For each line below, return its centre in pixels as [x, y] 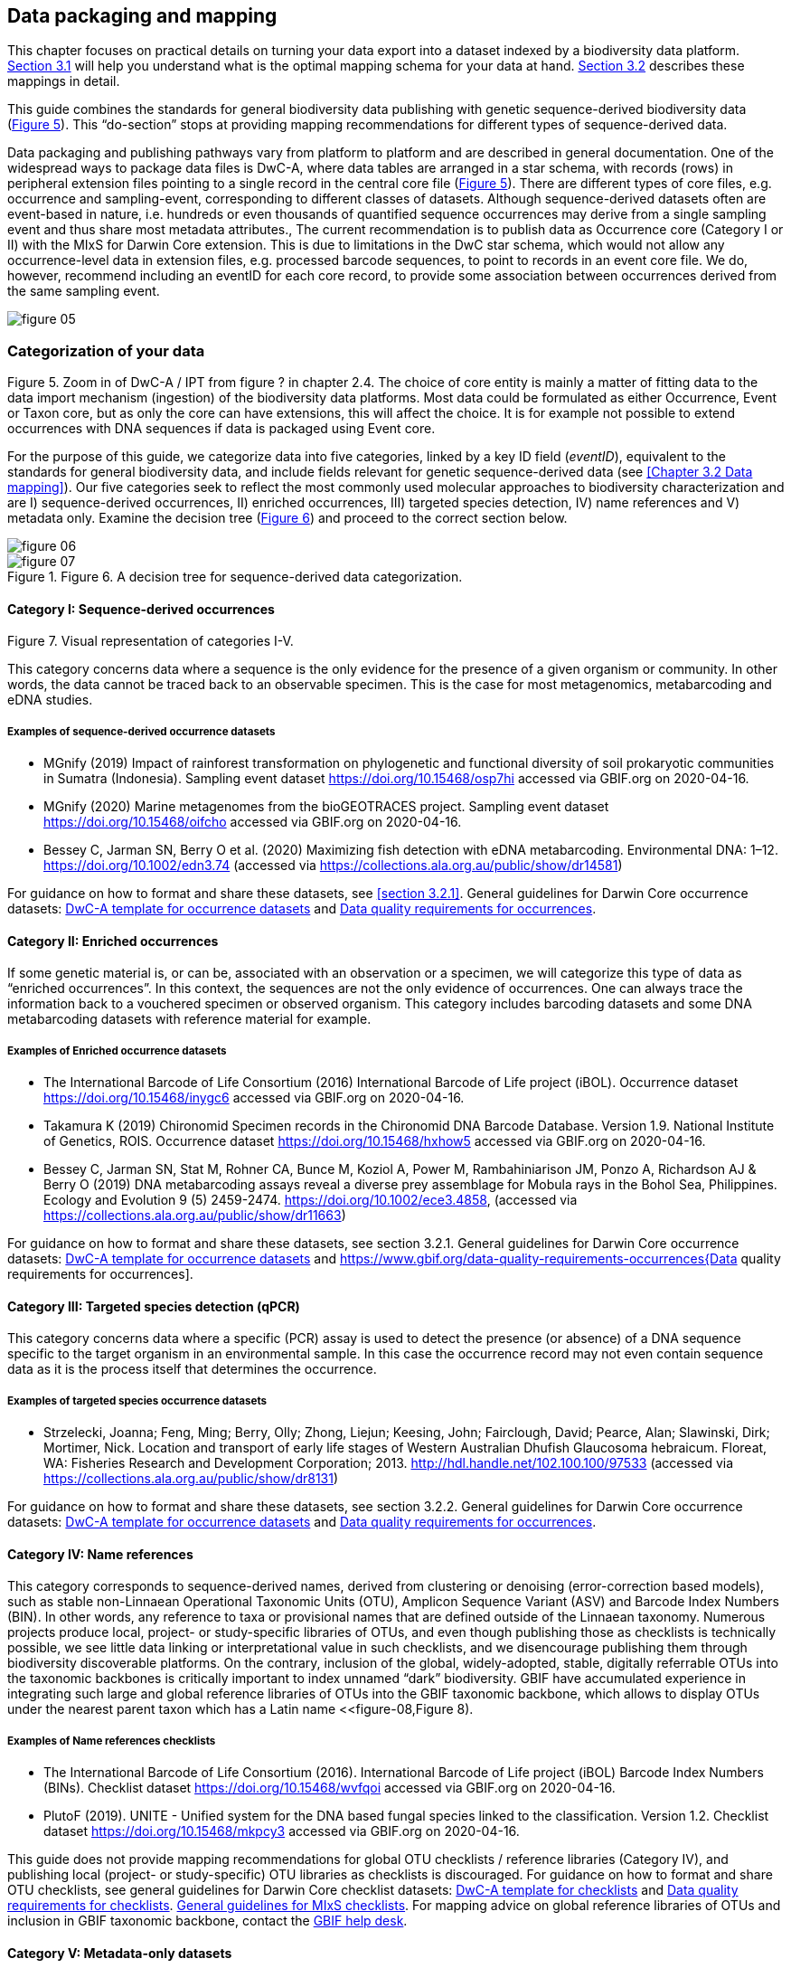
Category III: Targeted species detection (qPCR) [154, 1306]
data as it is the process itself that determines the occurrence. [192, 1369]
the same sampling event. [84, 291]
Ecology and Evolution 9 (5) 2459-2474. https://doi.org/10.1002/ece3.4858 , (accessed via [311, 1200]
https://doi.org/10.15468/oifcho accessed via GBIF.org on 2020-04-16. [253, 822]
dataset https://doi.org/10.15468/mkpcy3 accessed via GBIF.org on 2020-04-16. [282, 1831]
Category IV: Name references [100, 1554]
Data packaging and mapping [142, 16]
